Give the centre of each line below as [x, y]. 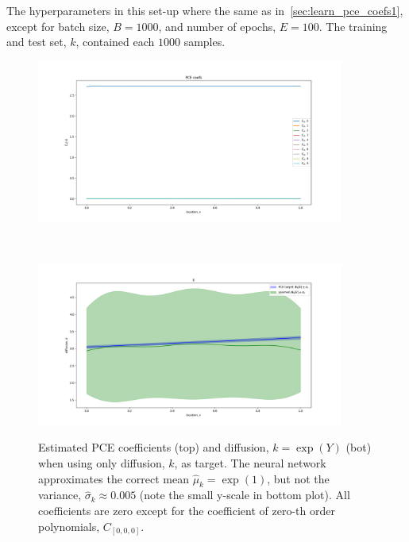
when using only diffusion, [102, 463]
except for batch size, [58, 26]
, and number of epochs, [217, 26]
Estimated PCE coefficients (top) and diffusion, [154, 447]
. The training [353, 26]
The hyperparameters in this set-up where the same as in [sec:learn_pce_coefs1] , [205, 10]
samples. [204, 42]
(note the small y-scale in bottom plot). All [245, 495]
